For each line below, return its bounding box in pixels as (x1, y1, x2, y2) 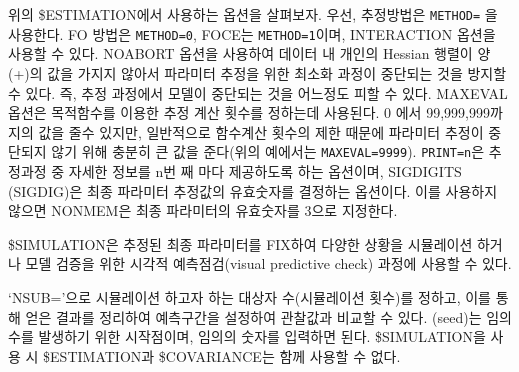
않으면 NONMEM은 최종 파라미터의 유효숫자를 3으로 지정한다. (8, 200, 398, 221)
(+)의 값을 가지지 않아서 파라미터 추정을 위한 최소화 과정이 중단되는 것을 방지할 (8, 62, 507, 83)
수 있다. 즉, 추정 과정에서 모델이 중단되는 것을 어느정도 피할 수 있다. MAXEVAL (8, 82, 508, 103)
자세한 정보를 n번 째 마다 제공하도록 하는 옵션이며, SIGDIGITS (68, 160, 462, 181)
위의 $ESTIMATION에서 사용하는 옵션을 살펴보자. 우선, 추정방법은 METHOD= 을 (8, 4, 498, 24)
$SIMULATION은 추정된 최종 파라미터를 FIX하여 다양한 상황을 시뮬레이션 (8, 233, 473, 254)
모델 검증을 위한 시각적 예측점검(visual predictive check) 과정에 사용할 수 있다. (25, 253, 512, 274)
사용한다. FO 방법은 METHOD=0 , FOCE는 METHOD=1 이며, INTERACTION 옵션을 (8, 23, 496, 44)
